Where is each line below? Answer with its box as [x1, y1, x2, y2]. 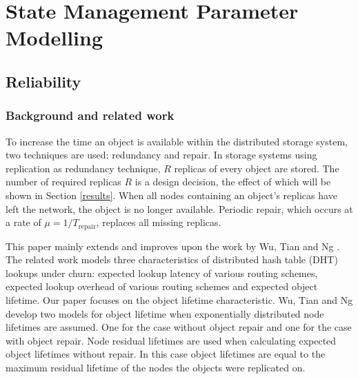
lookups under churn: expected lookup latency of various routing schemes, [6, 265, 318, 280]
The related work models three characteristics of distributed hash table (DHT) [6, 252, 338, 267]
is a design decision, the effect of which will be [135, 174, 331, 189]
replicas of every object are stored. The [174, 161, 339, 175]
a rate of [6, 215, 41, 229]
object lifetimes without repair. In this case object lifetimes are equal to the [6, 347, 326, 361]
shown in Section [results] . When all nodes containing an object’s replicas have [6, 187, 337, 202]
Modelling [6, 23, 103, 52]
